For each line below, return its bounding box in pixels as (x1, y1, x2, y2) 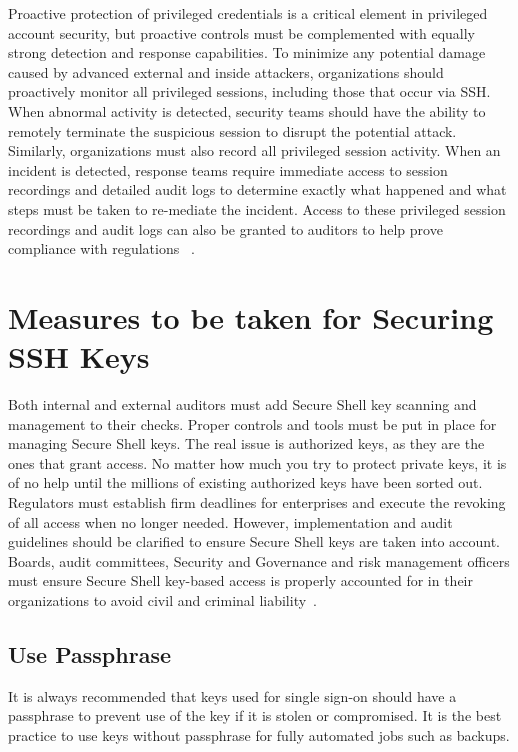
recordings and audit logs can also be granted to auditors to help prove (8, 218, 443, 239)
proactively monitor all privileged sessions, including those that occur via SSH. (8, 81, 491, 102)
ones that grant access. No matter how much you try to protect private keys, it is (8, 452, 507, 473)
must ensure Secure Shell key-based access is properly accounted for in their (8, 570, 473, 591)
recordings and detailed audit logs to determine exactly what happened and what (8, 179, 507, 200)
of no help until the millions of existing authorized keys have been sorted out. (8, 472, 483, 493)
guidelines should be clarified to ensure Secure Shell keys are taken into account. (8, 531, 501, 552)
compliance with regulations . (8, 238, 195, 259)
